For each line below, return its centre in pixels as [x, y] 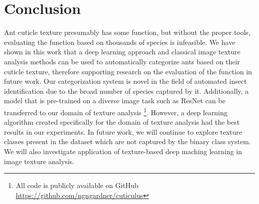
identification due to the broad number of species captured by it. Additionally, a [127, 91]
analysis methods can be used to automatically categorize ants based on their [122, 61]
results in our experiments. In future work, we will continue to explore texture [123, 131]
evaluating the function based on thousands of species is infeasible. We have [120, 42]
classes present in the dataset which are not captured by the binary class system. [128, 141]
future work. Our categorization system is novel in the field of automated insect [126, 81]
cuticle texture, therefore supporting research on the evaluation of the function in [128, 71]
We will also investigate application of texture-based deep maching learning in [123, 151]
